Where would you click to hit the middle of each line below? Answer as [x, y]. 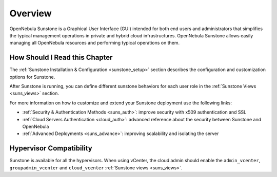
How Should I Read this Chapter [61, 58]
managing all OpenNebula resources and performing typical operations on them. [94, 43]
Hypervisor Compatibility [51, 148]
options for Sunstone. [32, 77]
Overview [31, 13]
